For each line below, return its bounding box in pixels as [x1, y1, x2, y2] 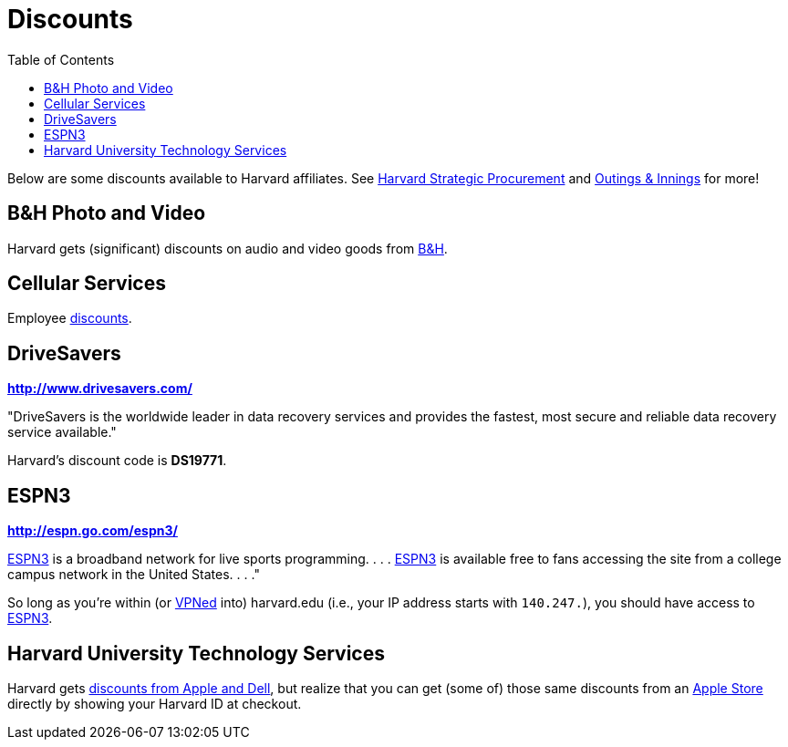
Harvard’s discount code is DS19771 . [7, 452, 227, 469]
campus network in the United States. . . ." [7, 566, 260, 583]
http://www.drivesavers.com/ [7, 380, 192, 397]
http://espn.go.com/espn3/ [7, 523, 178, 539]
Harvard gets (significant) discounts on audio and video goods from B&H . [7, 240, 448, 256]
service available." [7, 424, 117, 441]
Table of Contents [7, 51, 115, 67]
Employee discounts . [7, 310, 132, 327]
